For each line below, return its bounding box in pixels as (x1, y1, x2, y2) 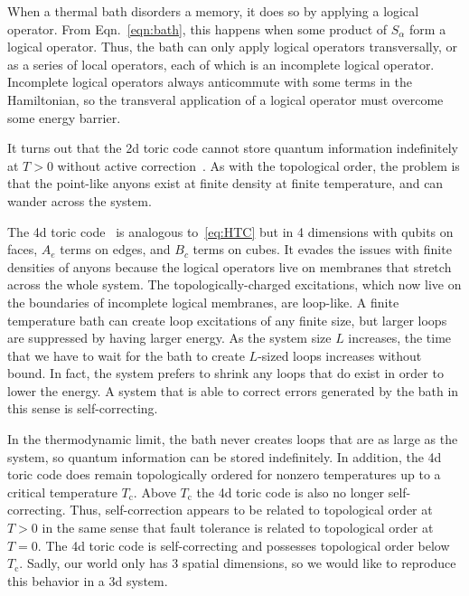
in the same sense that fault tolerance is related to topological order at (42, 518, 434, 537)
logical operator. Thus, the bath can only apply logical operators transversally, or (7, 37, 458, 56)
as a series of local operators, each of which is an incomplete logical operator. (7, 54, 435, 73)
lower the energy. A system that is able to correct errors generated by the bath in (7, 381, 459, 400)
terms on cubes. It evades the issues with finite (192, 240, 452, 259)
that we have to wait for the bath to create (7, 345, 245, 364)
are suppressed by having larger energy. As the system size (7, 328, 332, 347)
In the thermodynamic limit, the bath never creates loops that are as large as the (7, 430, 458, 449)
